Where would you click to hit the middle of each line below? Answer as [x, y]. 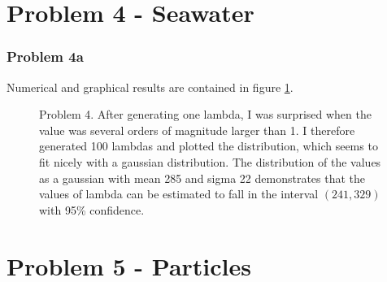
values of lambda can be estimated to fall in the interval [179, 194]
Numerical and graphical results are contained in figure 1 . [150, 87]
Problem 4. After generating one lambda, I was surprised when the [205, 114]
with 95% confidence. [92, 209]
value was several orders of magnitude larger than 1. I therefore [197, 130]
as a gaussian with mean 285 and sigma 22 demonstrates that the [202, 178]
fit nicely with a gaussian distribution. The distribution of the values [210, 161]
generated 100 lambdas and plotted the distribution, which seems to [209, 146]
